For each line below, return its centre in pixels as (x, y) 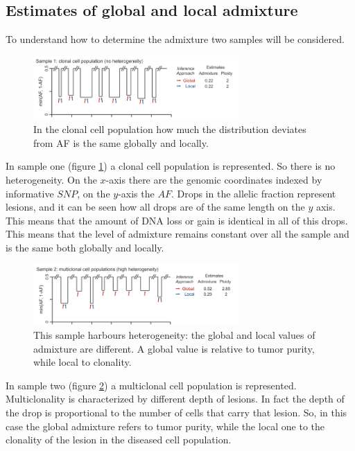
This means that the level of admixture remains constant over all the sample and (177, 234)
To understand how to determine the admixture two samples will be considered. (175, 39)
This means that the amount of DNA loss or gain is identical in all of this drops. (177, 220)
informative (30, 193)
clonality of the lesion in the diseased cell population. (119, 440)
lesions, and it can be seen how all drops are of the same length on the (155, 207)
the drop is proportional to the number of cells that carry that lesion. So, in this (176, 412)
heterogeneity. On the (51, 180)
